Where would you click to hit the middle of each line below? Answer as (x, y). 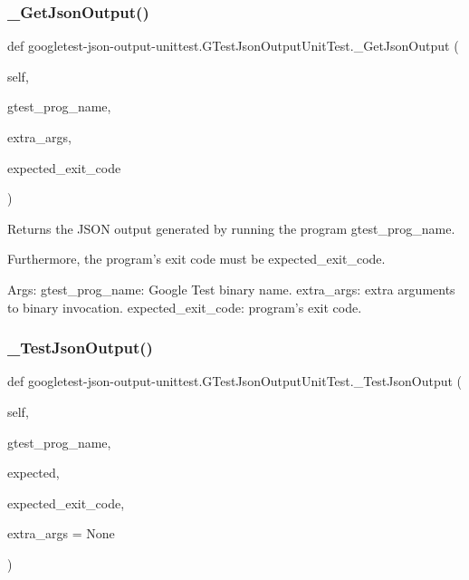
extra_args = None (61, 533)
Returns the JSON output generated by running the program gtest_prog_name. (231, 228)
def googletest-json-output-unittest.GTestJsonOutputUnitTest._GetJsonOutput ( (233, 46)
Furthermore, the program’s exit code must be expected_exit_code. (196, 259)
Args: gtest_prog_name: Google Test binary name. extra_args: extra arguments (231, 289)
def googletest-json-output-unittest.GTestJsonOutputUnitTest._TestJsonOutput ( (235, 381)
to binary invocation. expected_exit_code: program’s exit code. (185, 307)
